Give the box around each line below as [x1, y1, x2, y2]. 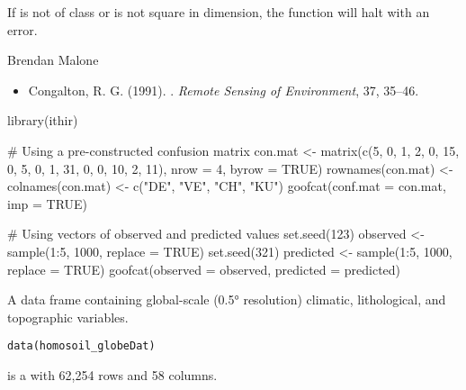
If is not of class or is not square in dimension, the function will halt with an [7, 3, 430, 21]
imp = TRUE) [7, 194, 88, 213]
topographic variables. [7, 307, 129, 326]
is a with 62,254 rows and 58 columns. [7, 365, 218, 384]
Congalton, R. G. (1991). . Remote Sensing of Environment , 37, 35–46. [28, 80, 419, 99]
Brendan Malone [7, 50, 99, 69]
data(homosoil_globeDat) [7, 340, 156, 353]
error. [7, 20, 38, 39]
